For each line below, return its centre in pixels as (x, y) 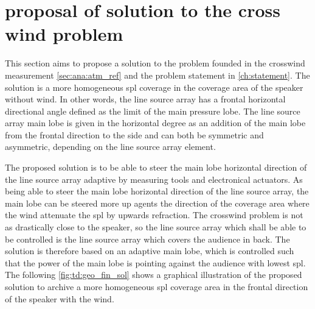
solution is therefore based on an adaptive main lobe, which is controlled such (150, 251)
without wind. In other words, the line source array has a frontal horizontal (145, 99)
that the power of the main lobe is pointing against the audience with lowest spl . (155, 262)
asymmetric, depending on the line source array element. (110, 147)
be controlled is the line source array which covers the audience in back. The (147, 239)
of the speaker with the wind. (60, 298)
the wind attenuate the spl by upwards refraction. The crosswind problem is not (154, 215)
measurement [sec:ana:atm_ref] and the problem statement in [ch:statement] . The (157, 75)
